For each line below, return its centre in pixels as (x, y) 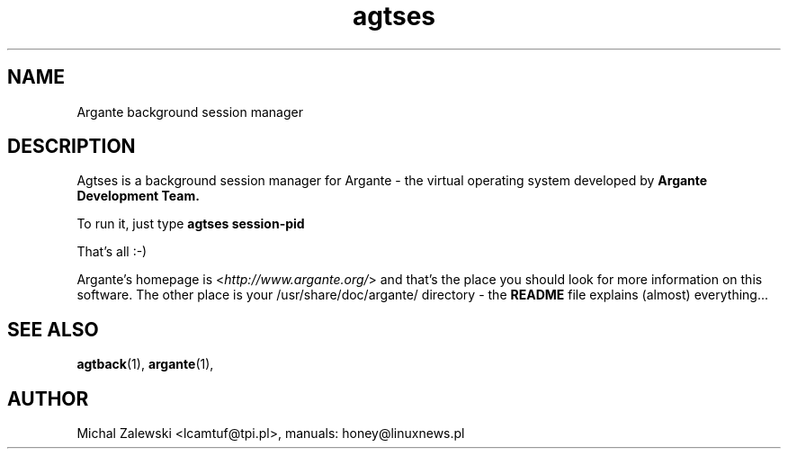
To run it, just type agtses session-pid (191, 224)
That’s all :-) (112, 252)
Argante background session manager (190, 112)
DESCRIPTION (72, 147)
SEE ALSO (53, 329)
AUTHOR (48, 398)
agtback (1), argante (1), (145, 364)
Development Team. (138, 196)
